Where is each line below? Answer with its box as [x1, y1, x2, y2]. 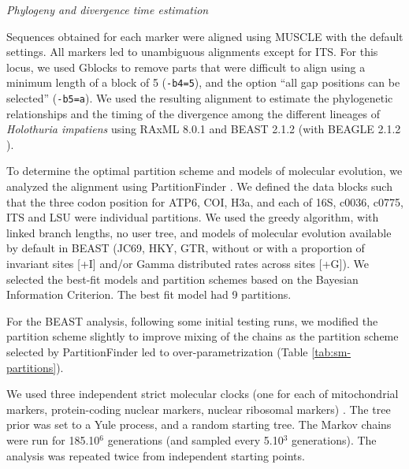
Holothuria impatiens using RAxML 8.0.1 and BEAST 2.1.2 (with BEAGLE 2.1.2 [6, 121, 401, 137]
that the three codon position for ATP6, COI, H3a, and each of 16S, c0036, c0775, [6, 193, 403, 210]
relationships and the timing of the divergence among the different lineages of [6, 105, 381, 121]
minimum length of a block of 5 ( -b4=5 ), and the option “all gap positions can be [6, 74, 400, 91]
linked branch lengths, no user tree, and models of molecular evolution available [6, 224, 392, 240]
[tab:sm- [311, 344, 351, 359]
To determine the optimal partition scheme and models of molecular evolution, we [6, 162, 403, 179]
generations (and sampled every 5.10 [107, 431, 284, 448]
